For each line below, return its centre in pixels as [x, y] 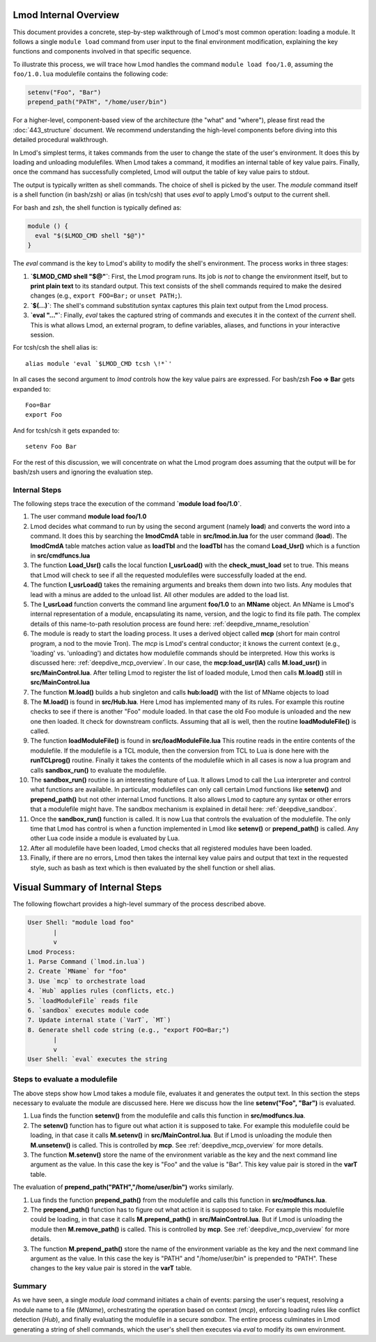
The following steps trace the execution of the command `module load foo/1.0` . [127, 504]
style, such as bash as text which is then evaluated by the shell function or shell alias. [153, 867]
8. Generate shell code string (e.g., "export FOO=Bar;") [128, 1030]
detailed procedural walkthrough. [61, 140]
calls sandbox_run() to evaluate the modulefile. [99, 770]
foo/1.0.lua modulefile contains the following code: [91, 74]
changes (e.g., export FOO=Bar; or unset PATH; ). [106, 295]
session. [42, 335]
